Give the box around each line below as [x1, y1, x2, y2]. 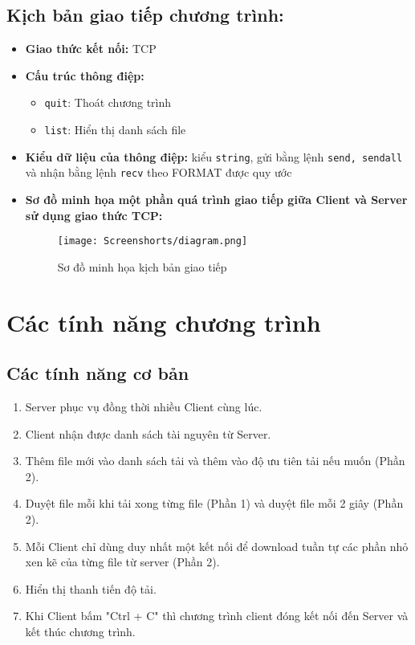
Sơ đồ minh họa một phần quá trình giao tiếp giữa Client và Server [25, 191, 408, 208]
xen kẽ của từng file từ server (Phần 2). [25, 553, 220, 570]
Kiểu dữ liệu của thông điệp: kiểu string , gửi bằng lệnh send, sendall [25, 148, 403, 165]
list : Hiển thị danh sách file [44, 121, 186, 138]
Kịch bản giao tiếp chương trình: [6, 2, 284, 27]
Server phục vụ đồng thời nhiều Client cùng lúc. [25, 398, 262, 415]
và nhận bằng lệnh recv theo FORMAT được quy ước [25, 164, 292, 181]
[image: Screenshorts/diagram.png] [57, 235, 248, 247]
